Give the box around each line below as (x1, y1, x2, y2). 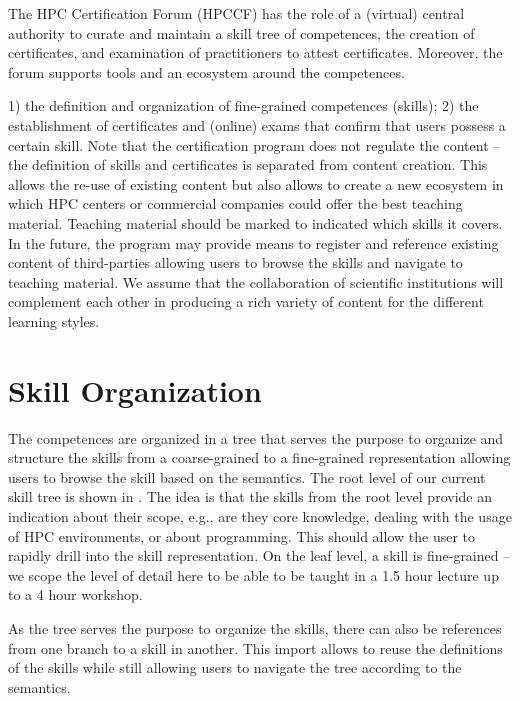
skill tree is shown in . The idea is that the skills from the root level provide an (8, 486, 492, 507)
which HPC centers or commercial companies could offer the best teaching (8, 193, 463, 214)
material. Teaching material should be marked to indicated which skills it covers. (8, 212, 503, 233)
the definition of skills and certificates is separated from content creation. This (8, 154, 488, 175)
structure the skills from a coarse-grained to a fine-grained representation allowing (8, 447, 511, 468)
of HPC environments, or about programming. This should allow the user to (8, 525, 475, 546)
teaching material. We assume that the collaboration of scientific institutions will (8, 271, 504, 292)
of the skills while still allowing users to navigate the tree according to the (8, 657, 462, 678)
